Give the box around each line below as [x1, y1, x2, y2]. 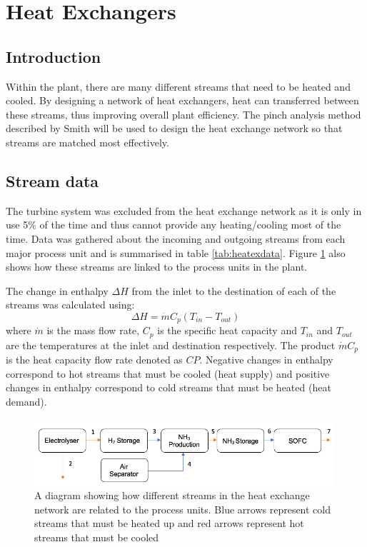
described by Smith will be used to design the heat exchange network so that [6, 121, 343, 136]
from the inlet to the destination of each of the [131, 283, 336, 298]
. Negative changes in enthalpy [199, 352, 333, 367]
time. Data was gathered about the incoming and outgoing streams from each [6, 231, 346, 246]
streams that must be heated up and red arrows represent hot [34, 516, 304, 531]
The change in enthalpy [6, 283, 109, 298]
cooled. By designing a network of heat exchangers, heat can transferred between [6, 93, 359, 108]
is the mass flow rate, [46, 323, 140, 338]
